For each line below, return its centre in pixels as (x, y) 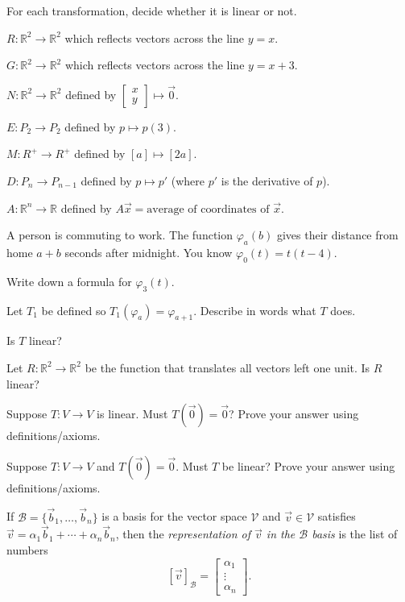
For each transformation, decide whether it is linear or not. (152, 10)
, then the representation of (183, 534)
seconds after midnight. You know (149, 252)
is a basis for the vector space (174, 516)
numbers (27, 549)
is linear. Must (132, 414)
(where (188, 180)
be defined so (74, 310)
